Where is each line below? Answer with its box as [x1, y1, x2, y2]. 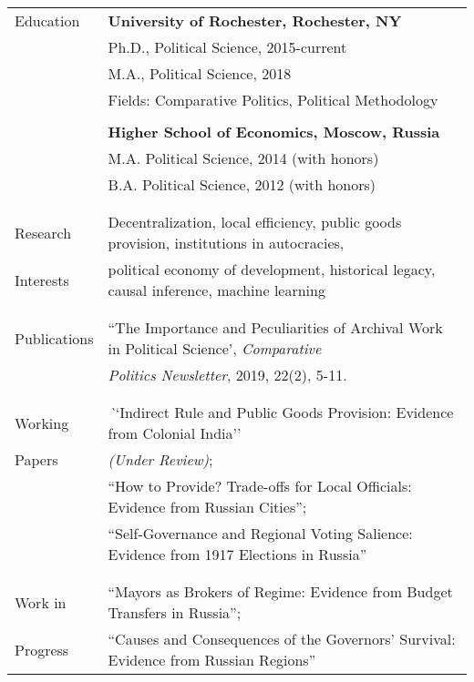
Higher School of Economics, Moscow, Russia [108, 121, 440, 142]
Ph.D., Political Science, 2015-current [108, 36, 347, 57]
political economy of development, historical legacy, [108, 259, 436, 280]
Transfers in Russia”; [108, 602, 242, 623]
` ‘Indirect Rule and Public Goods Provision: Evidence [108, 402, 454, 422]
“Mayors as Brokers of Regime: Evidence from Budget [108, 581, 453, 602]
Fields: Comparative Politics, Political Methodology [108, 89, 438, 110]
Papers [15, 449, 58, 470]
